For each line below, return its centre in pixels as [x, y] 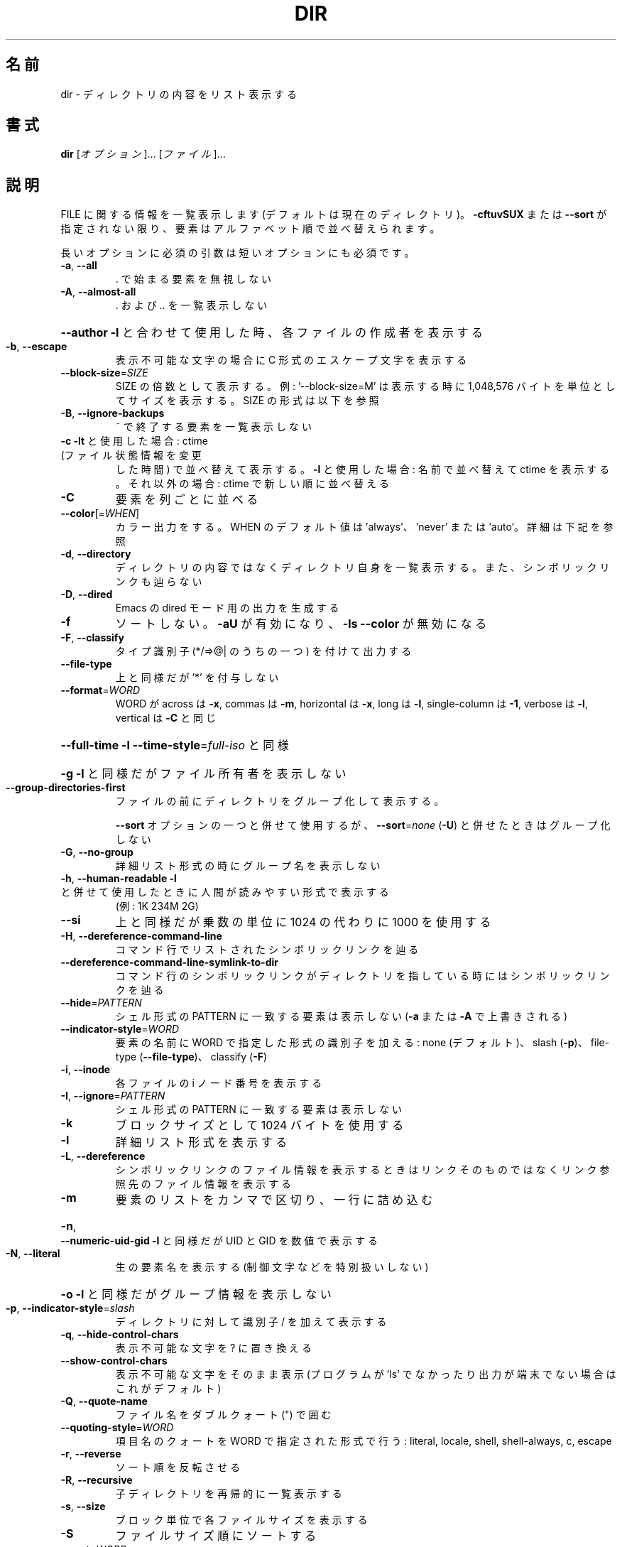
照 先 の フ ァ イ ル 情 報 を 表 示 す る [203, 1184]
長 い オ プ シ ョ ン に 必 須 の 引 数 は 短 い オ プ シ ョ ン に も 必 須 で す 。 [238, 253]
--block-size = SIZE [104, 373]
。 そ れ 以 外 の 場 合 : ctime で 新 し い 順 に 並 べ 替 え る [252, 484]
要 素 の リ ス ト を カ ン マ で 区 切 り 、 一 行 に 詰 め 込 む [274, 1200]
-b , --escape [37, 347]
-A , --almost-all [98, 292]
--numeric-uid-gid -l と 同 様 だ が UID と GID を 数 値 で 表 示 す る [219, 1241]
